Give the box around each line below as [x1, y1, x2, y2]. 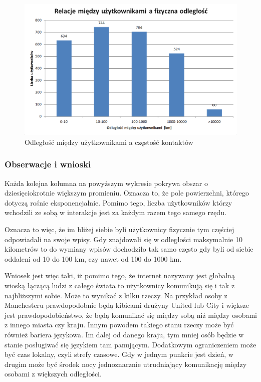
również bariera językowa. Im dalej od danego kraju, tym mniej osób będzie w [5, 329, 244, 339]
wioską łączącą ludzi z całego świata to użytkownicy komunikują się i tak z [5, 280, 235, 291]
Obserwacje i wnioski [5, 158, 91, 170]
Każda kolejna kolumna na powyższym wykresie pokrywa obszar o [5, 177, 208, 188]
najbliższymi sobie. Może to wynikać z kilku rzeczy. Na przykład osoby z [5, 290, 227, 300]
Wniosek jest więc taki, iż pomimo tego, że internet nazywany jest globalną [5, 270, 235, 281]
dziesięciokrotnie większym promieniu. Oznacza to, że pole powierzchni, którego [5, 187, 249, 198]
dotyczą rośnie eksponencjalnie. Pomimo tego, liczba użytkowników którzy [5, 197, 232, 208]
